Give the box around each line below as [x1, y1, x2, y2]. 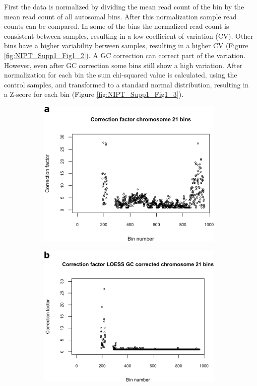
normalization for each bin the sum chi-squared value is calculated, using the [4, 70, 237, 80]
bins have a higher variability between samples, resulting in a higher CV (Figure [4, 40, 248, 51]
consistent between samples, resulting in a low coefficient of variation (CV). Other [4, 30, 254, 41]
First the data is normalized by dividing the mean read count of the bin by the [4, 1, 244, 11]
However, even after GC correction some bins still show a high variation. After [4, 60, 243, 70]
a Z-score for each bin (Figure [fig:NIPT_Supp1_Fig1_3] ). [4, 89, 184, 99]
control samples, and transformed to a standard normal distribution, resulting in [4, 79, 249, 89]
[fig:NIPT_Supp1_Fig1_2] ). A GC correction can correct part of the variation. [4, 50, 246, 60]
